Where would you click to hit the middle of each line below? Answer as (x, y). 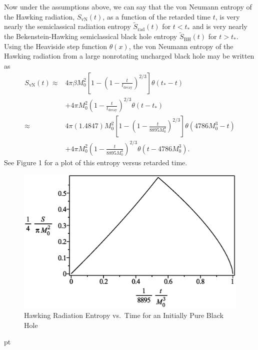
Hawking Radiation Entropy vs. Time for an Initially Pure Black (124, 315)
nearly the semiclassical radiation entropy (67, 26)
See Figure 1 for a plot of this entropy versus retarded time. (96, 162)
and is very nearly (220, 26)
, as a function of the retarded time (156, 16)
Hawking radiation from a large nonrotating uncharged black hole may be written (129, 56)
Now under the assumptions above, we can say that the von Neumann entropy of (128, 7)
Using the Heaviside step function (55, 46)
